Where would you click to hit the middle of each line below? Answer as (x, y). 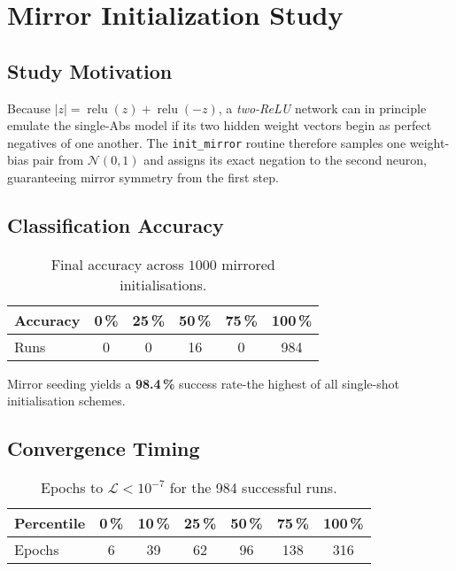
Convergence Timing (104, 448)
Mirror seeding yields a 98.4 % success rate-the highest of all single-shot (203, 383)
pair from (58, 160)
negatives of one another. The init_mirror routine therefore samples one (207, 142)
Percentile (50, 523)
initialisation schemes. (66, 401)
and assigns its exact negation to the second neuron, (285, 160)
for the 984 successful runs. (253, 488)
